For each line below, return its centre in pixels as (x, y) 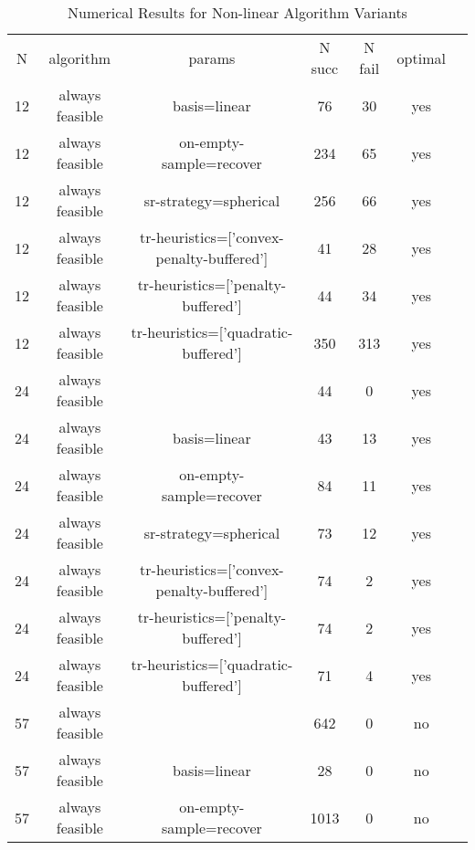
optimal (421, 58)
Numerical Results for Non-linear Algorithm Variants (237, 12)
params (212, 58)
